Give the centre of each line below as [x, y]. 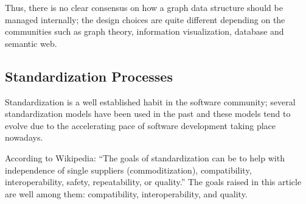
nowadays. [24, 137]
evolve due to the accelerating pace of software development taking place [140, 125]
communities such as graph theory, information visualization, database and [144, 31]
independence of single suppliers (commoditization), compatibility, [128, 170]
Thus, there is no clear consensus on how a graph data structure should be [144, 7]
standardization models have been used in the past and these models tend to [148, 114]
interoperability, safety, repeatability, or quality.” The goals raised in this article [153, 182]
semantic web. [31, 43]
